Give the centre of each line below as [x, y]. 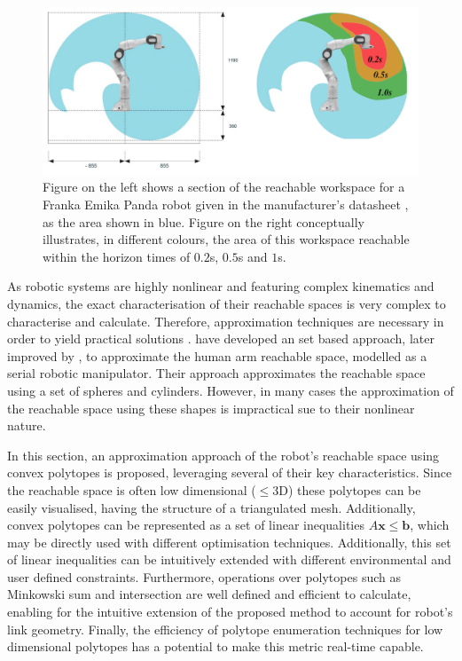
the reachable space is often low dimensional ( [132, 489]
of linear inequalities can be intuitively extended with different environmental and [229, 559]
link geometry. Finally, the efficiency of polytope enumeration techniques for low [225, 629]
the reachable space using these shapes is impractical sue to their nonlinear [211, 408]
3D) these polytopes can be [347, 489]
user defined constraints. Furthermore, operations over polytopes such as [204, 576]
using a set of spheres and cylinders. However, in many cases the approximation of [231, 390]
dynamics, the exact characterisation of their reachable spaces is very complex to [227, 303]
